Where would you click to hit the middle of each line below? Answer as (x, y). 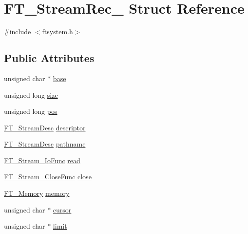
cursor (62, 209)
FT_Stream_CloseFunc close (48, 177)
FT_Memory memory (37, 193)
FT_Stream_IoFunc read (42, 160)
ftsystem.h (57, 32)
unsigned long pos (31, 111)
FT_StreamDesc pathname (45, 144)
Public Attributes (49, 58)
